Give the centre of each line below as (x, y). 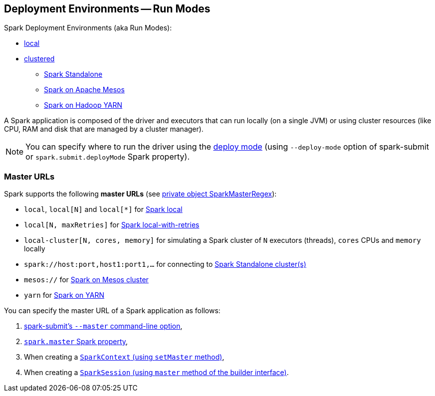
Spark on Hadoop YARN (83, 105)
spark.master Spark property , (76, 342)
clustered (39, 59)
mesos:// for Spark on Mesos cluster (86, 280)
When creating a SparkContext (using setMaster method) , (124, 357)
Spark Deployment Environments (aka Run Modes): (88, 28)
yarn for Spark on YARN (64, 295)
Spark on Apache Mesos (84, 90)
